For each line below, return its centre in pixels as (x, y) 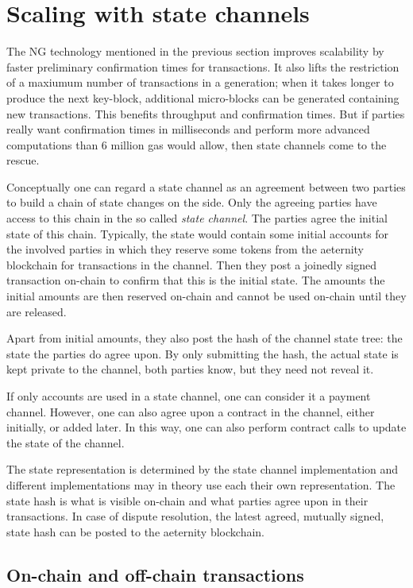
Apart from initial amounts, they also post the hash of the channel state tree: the (205, 338)
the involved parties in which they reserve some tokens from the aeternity (185, 249)
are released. (37, 311)
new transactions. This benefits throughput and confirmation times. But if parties (206, 113)
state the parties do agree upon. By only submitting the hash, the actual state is (203, 353)
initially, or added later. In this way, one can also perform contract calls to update (206, 427)
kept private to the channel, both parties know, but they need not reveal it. (190, 369)
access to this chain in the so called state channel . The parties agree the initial (197, 218)
